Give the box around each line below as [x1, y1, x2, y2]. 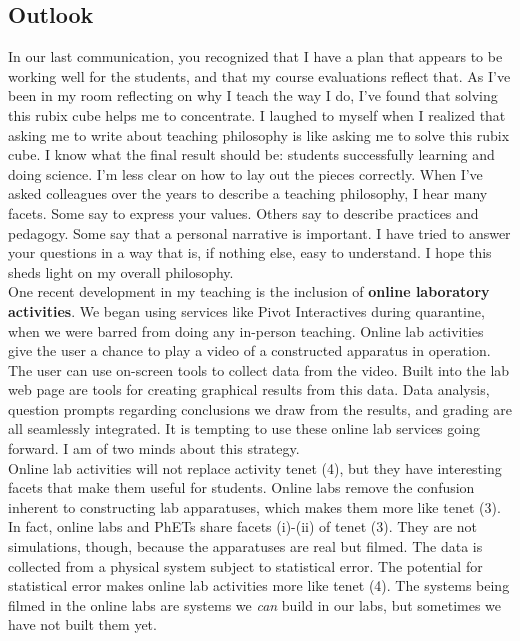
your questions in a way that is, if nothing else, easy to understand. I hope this [8, 242, 492, 263]
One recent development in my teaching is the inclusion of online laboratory [8, 281, 490, 302]
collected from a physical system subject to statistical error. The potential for [8, 555, 483, 576]
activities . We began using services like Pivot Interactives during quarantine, [8, 300, 485, 321]
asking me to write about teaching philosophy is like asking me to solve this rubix [8, 124, 510, 145]
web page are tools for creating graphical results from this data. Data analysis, [8, 379, 490, 400]
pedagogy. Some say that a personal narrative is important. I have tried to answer [8, 222, 511, 243]
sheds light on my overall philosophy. [8, 261, 234, 282]
